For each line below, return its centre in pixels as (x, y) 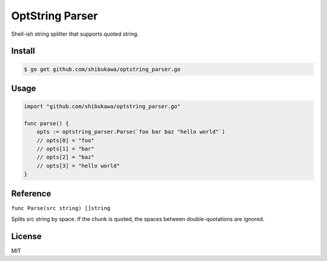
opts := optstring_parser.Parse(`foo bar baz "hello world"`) (131, 132)
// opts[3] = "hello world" (78, 166)
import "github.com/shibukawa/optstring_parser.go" (102, 107)
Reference (31, 193)
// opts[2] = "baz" (66, 157)
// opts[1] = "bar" (66, 149)
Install (23, 51)
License (26, 236)
